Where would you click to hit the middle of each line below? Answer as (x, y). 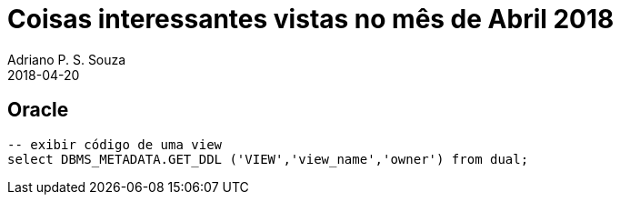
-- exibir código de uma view (115, 144)
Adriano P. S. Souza (67, 59)
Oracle (38, 110)
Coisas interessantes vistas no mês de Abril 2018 (311, 19)
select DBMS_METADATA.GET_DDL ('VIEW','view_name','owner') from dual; (268, 159)
